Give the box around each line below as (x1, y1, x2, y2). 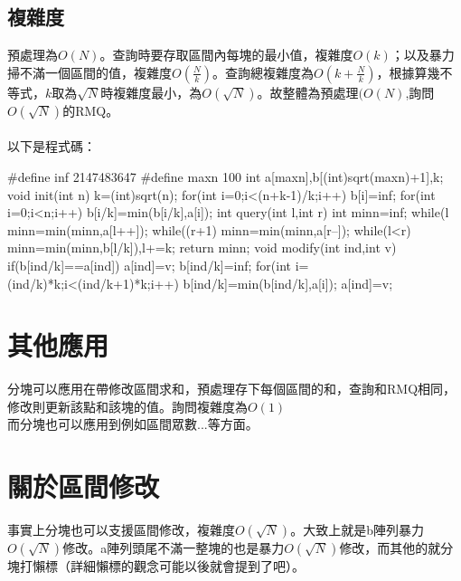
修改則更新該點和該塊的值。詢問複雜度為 (7, 396, 248, 415)
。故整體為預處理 (257, 82, 359, 101)
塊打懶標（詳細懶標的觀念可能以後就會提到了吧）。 (7, 557, 305, 576)
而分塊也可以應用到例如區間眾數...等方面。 (7, 414, 259, 433)
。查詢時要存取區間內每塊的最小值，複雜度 (99, 45, 353, 64)
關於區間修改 (7, 468, 160, 505)
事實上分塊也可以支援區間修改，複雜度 (7, 520, 235, 539)
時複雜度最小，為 (100, 82, 202, 101)
